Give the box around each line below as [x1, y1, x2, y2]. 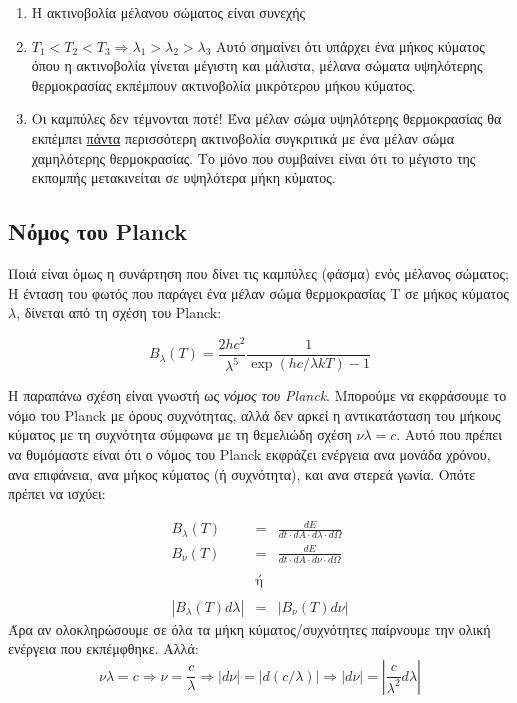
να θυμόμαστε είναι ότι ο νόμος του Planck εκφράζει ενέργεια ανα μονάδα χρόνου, [8, 444, 491, 464]
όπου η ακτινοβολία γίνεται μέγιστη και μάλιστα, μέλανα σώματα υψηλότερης [31, 55, 483, 76]
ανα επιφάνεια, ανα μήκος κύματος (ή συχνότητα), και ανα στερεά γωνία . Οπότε [8, 463, 476, 484]
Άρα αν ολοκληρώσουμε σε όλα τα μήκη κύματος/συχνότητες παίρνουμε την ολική [8, 618, 491, 639]
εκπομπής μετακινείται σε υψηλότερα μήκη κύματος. [31, 167, 336, 188]
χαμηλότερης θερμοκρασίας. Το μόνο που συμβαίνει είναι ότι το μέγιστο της [31, 147, 476, 168]
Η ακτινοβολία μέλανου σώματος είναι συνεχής [31, 2, 306, 22]
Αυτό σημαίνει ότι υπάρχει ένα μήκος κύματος [216, 35, 485, 56]
